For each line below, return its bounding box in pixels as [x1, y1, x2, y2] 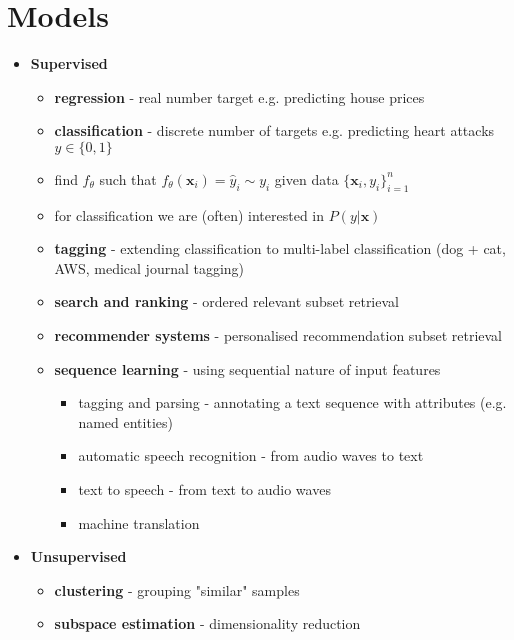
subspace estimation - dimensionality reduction [54, 613, 361, 634]
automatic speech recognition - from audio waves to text [78, 445, 424, 466]
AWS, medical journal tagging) [54, 257, 245, 278]
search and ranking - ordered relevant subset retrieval [54, 291, 399, 312]
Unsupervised [30, 546, 127, 567]
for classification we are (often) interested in [54, 204, 325, 225]
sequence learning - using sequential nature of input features [54, 358, 441, 379]
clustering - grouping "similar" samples [54, 579, 300, 600]
